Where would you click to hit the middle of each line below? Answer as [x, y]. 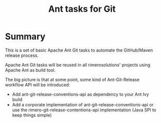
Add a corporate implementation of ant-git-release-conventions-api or [83, 104]
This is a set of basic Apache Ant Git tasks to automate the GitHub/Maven [79, 50]
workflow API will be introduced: [38, 85]
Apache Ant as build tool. [30, 70]
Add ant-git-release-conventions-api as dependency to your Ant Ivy [80, 94]
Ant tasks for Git [82, 9]
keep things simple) [32, 115]
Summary [25, 37]
